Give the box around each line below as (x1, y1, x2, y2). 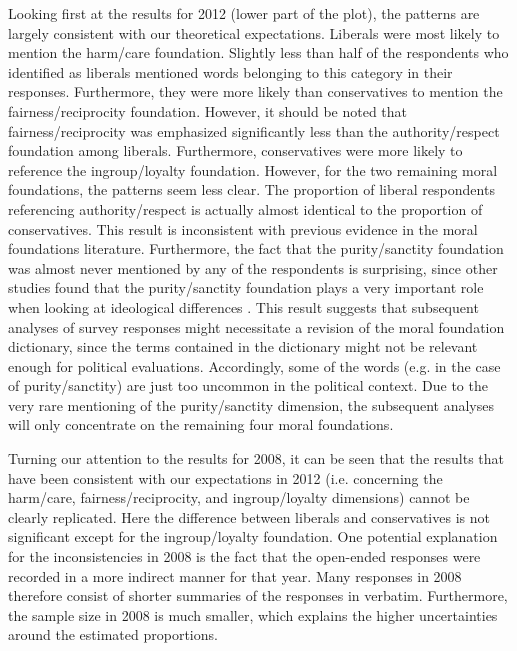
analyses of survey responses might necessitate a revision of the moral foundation (8, 316, 505, 337)
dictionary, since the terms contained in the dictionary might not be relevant (8, 336, 478, 357)
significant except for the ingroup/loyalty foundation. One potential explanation (8, 526, 498, 547)
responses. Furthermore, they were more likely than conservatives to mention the (8, 81, 503, 102)
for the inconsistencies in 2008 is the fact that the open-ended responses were (8, 546, 481, 567)
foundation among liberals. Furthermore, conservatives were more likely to (8, 140, 463, 161)
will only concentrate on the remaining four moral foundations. (8, 414, 394, 435)
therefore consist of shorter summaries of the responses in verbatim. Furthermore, (8, 585, 508, 606)
